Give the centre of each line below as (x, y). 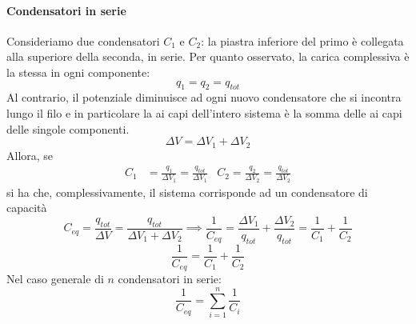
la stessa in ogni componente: (78, 72)
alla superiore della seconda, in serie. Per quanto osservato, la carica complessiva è (208, 56)
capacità (27, 208)
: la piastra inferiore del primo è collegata (302, 40)
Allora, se (30, 155)
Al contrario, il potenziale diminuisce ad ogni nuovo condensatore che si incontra (204, 97)
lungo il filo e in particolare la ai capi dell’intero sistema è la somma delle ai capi (204, 112)
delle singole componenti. (68, 128)
